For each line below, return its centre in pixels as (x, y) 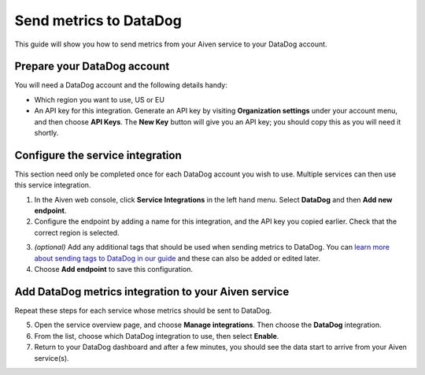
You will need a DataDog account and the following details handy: (121, 85)
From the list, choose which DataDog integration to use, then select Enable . (157, 336)
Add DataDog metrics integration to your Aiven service (152, 291)
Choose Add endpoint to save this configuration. (113, 269)
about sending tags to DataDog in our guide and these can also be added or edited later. (177, 258)
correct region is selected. (77, 232)
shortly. (46, 133)
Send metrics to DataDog (98, 20)
